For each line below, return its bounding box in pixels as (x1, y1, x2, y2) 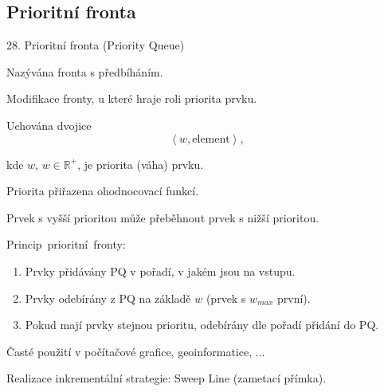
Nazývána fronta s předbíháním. (6, 63, 163, 80)
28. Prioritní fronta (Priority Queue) (6, 37, 185, 53)
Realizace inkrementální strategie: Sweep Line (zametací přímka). (6, 370, 327, 386)
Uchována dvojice (6, 116, 92, 133)
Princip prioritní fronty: (6, 236, 126, 253)
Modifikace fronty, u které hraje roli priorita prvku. (6, 90, 257, 107)
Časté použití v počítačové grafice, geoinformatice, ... (6, 343, 265, 359)
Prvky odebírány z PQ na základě (25, 289, 191, 306)
